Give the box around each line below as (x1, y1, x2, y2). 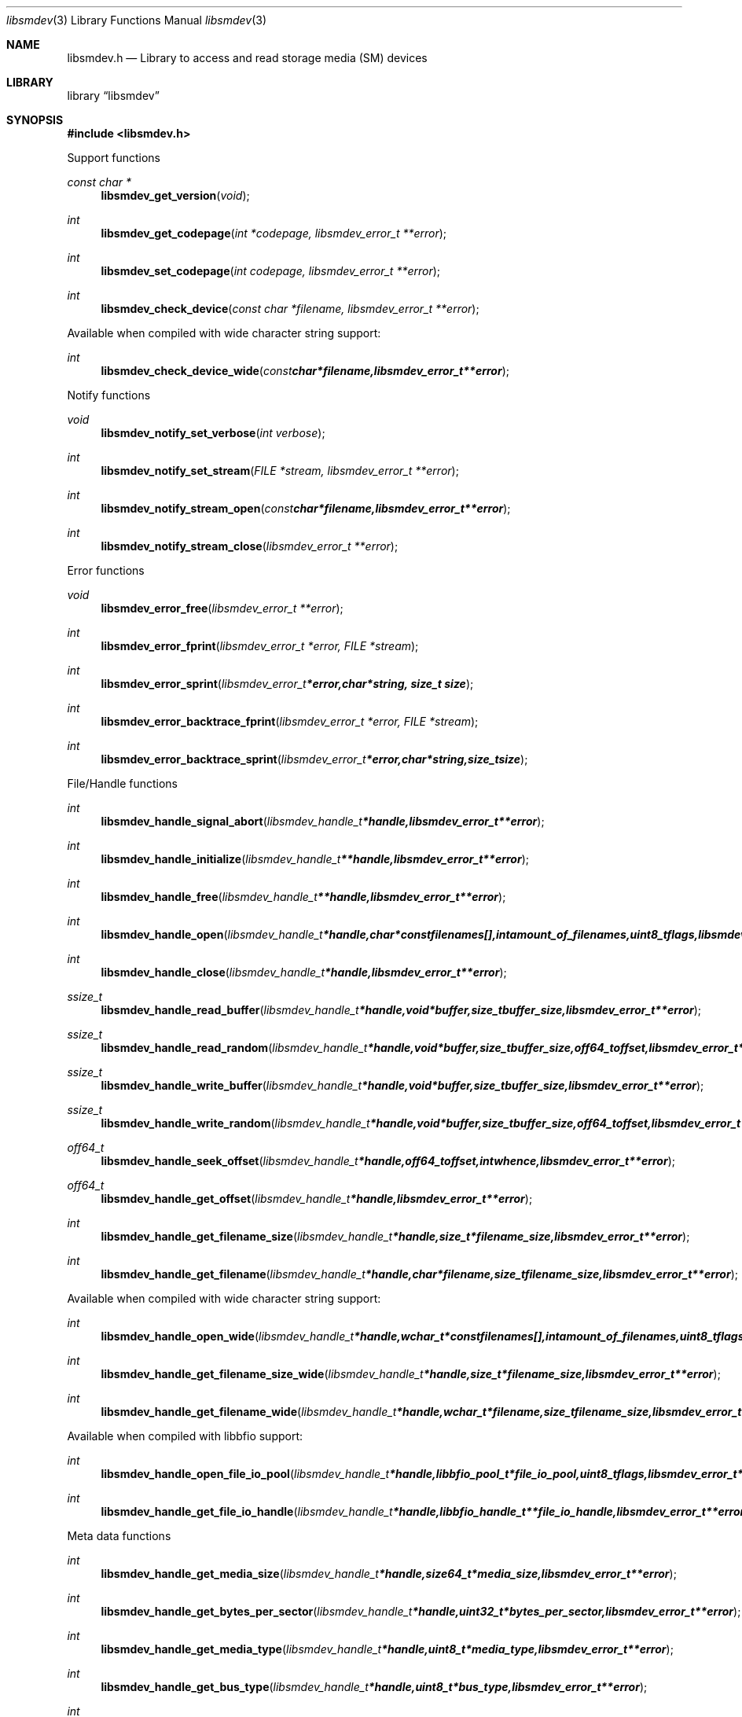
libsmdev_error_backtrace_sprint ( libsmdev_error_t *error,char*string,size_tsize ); (101, 752, 528, 766)
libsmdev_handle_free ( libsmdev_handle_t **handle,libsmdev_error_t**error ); (101, 890, 506, 903)
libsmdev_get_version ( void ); (101, 189, 250, 202)
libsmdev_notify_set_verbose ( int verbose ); (101, 426, 325, 439)
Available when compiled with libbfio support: (67, 1429, 303, 1443)
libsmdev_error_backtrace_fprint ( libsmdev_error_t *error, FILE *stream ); (101, 715, 479, 728)
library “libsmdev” (67, 89, 160, 102)
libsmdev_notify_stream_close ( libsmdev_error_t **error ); (101, 539, 399, 553)
